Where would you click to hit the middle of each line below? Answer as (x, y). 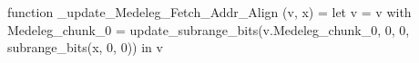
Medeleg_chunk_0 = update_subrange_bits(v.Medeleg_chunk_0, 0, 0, (209, 29)
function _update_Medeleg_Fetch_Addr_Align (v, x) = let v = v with (209, 12)
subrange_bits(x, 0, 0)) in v (85, 47)
